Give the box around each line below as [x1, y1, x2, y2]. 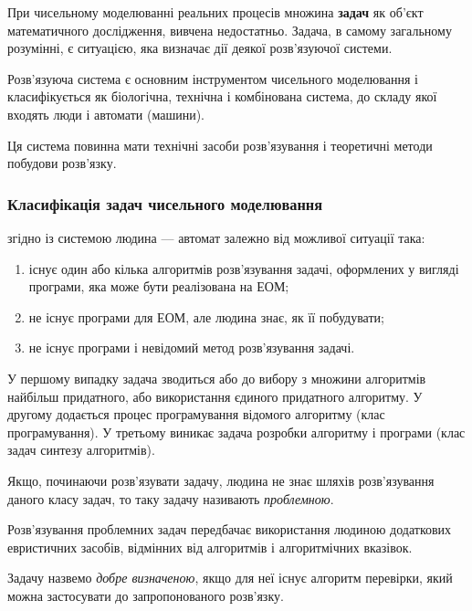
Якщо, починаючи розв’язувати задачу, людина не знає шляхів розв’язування [7, 470, 435, 490]
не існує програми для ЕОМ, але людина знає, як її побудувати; [28, 307, 384, 326]
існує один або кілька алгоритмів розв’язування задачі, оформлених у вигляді [28, 258, 459, 278]
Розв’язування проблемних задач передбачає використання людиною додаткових [7, 520, 452, 539]
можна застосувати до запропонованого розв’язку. [7, 585, 284, 605]
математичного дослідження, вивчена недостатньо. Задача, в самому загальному [7, 20, 452, 39]
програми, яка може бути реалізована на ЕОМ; [28, 277, 289, 296]
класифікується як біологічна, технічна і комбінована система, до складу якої [7, 87, 437, 106]
